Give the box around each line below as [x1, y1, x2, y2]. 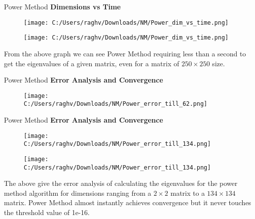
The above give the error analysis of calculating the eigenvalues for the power [4, 178, 238, 188]
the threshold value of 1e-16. [4, 207, 90, 217]
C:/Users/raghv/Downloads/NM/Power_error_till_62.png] [24, 100, 208, 108]
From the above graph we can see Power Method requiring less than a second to [4, 48, 246, 58]
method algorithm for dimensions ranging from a [4, 187, 151, 198]
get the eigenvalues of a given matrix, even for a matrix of [4, 58, 180, 68]
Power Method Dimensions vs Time [4, 1, 121, 11]
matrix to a [170, 187, 205, 198]
